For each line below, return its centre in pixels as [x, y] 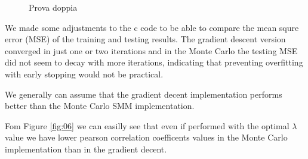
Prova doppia [53, 7]
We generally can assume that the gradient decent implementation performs [144, 94]
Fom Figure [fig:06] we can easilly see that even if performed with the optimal [147, 125]
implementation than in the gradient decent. [86, 149]
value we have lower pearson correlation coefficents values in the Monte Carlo [146, 137]
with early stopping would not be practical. [84, 74]
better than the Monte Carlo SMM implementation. [100, 106]
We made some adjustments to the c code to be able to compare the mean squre [152, 27]
